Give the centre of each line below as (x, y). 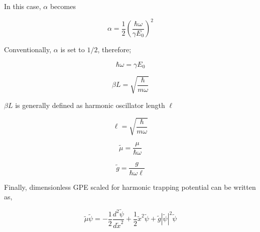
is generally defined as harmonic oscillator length (90, 105)
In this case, (23, 6)
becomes (63, 6)
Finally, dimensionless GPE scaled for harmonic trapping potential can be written (130, 187)
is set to (73, 49)
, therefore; (114, 49)
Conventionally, (28, 49)
